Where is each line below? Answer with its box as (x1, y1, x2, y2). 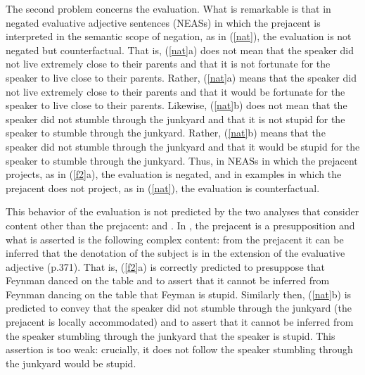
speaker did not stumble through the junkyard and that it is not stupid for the (6, 111, 345, 126)
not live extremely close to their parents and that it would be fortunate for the (6, 84, 345, 98)
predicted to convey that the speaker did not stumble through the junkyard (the (6, 300, 352, 315)
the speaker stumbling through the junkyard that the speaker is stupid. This (6, 328, 335, 343)
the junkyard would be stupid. (6, 355, 136, 370)
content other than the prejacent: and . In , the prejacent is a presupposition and (6, 217, 355, 232)
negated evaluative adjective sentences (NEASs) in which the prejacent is (6, 15, 321, 30)
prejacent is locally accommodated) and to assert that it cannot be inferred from (6, 314, 354, 329)
